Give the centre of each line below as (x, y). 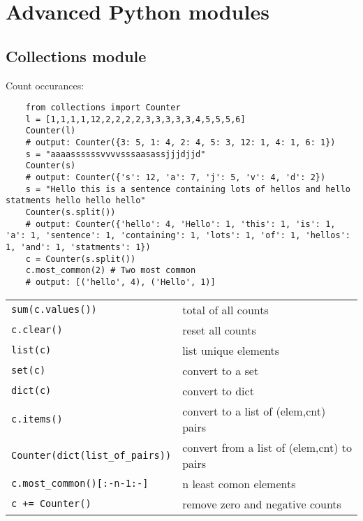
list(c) (31, 350)
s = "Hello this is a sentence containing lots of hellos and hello (188, 189)
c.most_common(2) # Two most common (111, 271)
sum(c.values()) (54, 310)
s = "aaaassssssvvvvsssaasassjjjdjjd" (116, 154)
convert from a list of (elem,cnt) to (267, 447)
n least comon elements (239, 483)
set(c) (29, 370)
